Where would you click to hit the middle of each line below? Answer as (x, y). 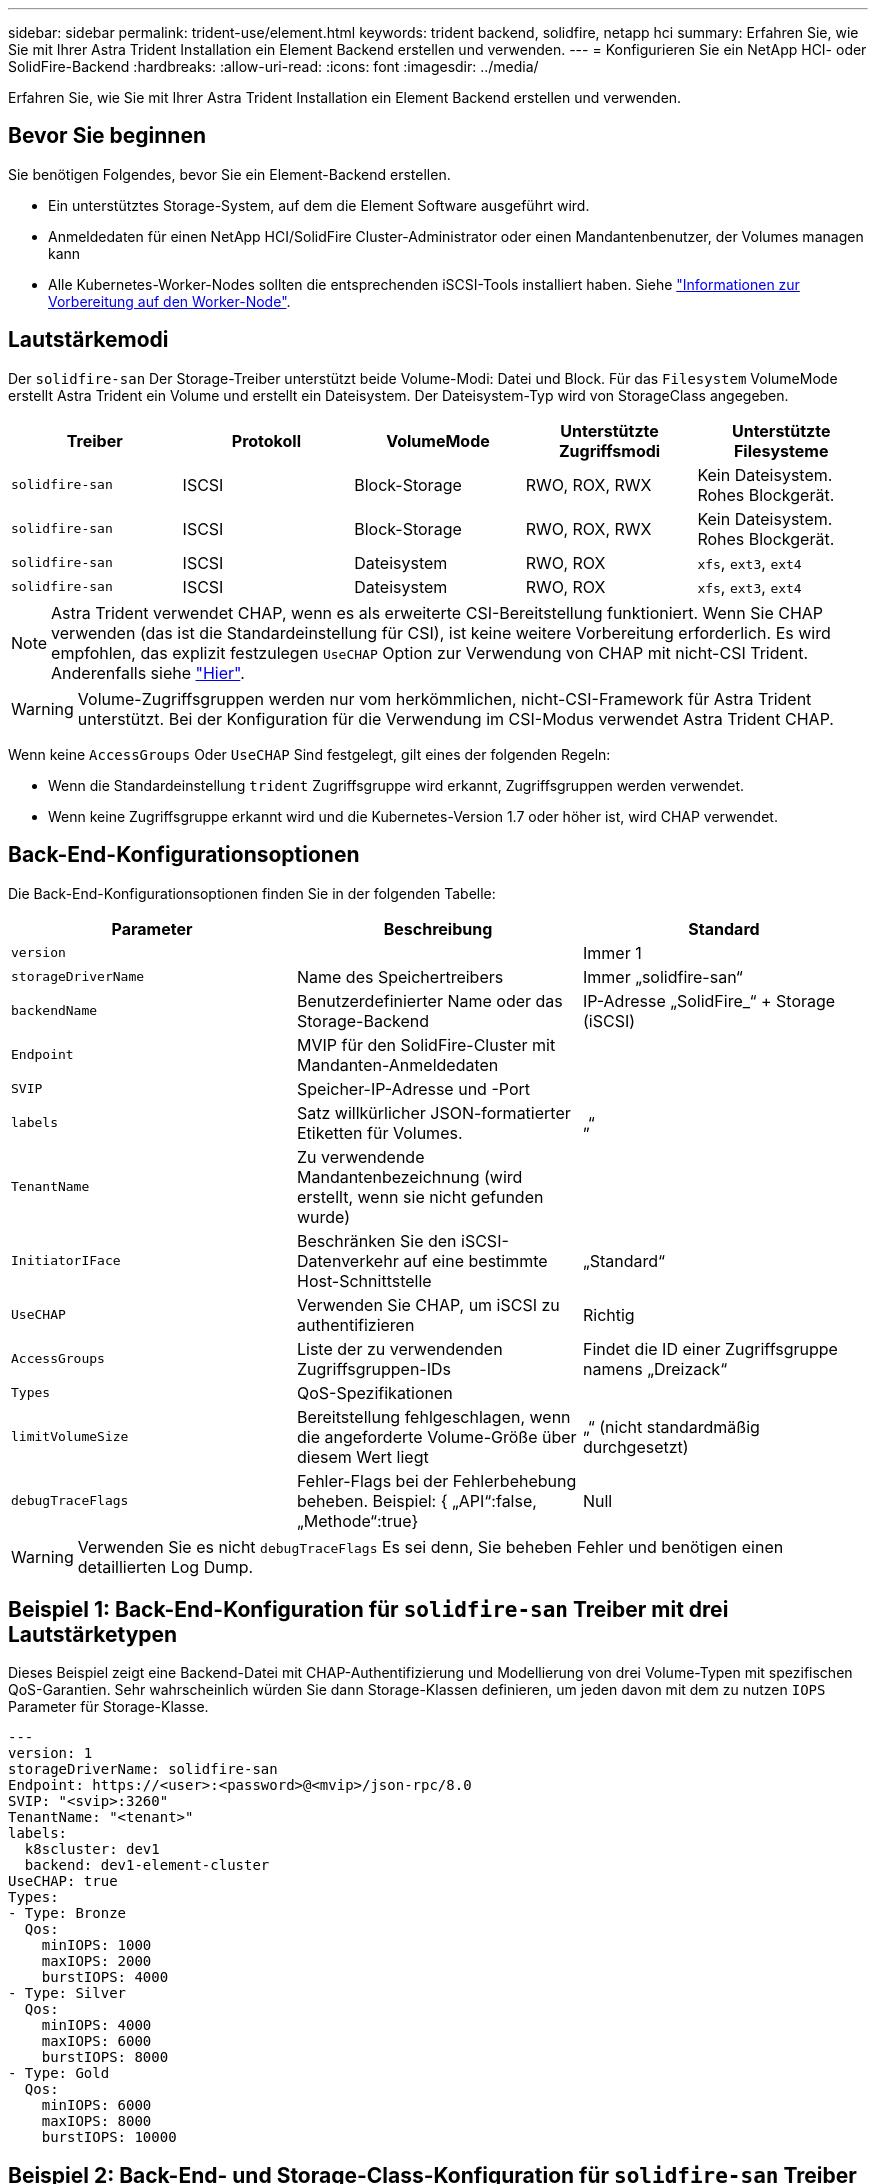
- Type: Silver (67, 1993)
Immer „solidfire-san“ (662, 976)
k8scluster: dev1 (92, 1849)
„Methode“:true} (357, 1520)
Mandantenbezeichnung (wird (409, 1176)
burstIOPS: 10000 (109, 2137)
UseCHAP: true (63, 1881)
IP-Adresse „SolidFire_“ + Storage (709, 1000)
